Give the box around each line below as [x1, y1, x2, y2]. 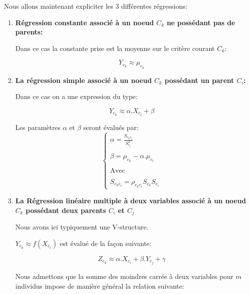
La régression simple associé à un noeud [15, 75, 152, 85]
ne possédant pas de [167, 17, 235, 27]
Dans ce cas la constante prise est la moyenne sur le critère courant [15, 43, 215, 53]
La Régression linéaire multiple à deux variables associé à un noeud [15, 196, 246, 206]
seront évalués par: [83, 122, 139, 132]
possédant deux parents [26, 205, 106, 215]
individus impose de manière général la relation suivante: [15, 280, 184, 291]
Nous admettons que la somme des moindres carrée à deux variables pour [15, 271, 234, 281]
